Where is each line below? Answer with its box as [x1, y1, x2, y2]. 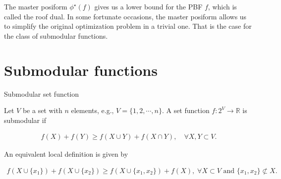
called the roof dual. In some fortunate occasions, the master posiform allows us [4, 11, 247, 21]
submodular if [4, 115, 46, 125]
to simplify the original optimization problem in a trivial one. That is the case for [4, 21, 252, 31]
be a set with [22, 105, 62, 116]
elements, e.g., [71, 105, 114, 116]
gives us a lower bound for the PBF [94, 1, 203, 11]
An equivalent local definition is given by [4, 149, 128, 159]
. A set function [162, 105, 210, 116]
